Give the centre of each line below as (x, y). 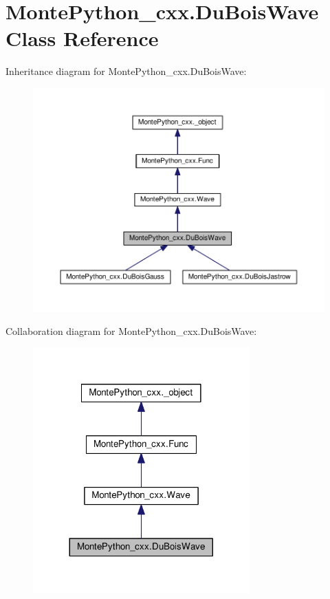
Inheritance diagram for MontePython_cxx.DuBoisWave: (126, 71)
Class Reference (82, 38)
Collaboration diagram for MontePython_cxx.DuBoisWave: (131, 330)
